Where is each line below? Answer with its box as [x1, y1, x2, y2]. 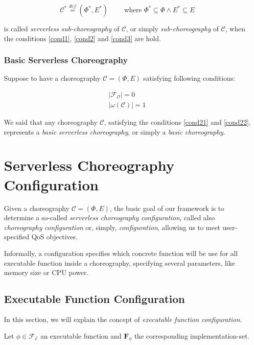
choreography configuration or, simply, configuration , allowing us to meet [4, 222, 221, 232]
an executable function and [40, 330, 122, 341]
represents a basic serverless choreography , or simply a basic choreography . [4, 126, 225, 137]
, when [225, 23, 246, 33]
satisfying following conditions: [143, 73, 235, 83]
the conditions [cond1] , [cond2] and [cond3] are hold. [4, 33, 161, 43]
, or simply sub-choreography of [126, 23, 219, 33]
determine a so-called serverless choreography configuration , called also [4, 212, 215, 223]
